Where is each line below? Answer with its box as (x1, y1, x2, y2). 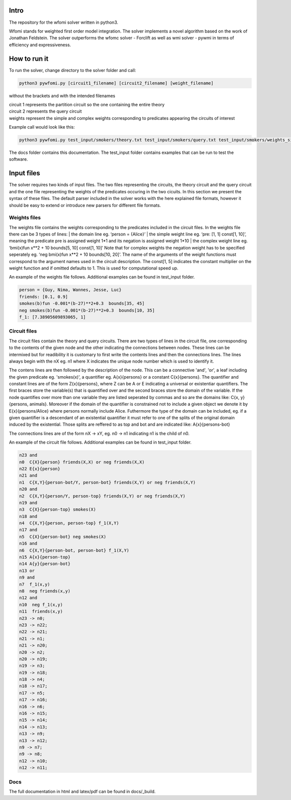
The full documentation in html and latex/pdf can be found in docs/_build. (9, 788, 156, 794)
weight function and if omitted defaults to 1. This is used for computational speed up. (9, 265, 178, 271)
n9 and (19, 575, 35, 580)
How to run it (9, 54, 48, 63)
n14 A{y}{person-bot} (19, 561, 71, 567)
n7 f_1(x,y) (19, 582, 50, 587)
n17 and (19, 527, 37, 533)
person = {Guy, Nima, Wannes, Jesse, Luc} (19, 287, 122, 293)
